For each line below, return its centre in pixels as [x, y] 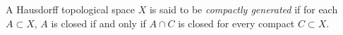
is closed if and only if [98, 23]
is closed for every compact [236, 23]
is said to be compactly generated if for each [243, 9]
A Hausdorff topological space [70, 9]
